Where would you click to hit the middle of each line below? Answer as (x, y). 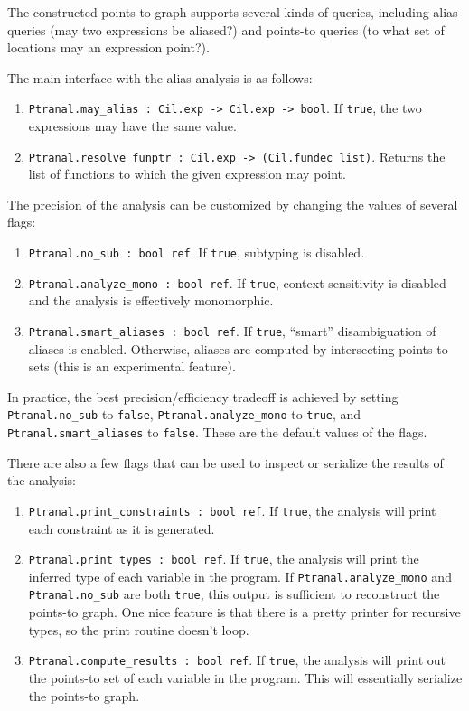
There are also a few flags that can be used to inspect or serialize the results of (225, 462)
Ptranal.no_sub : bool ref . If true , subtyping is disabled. (197, 253)
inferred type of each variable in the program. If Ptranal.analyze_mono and (240, 576)
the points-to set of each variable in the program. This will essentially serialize (245, 677)
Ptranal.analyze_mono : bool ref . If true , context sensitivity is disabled (237, 282)
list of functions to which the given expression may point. (187, 174)
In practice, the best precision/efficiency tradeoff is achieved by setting (203, 396)
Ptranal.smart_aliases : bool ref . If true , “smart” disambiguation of (232, 330)
